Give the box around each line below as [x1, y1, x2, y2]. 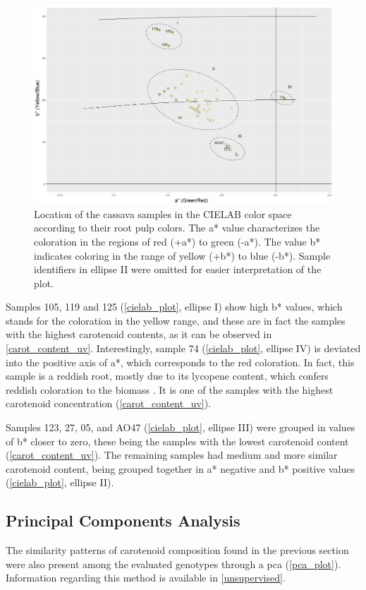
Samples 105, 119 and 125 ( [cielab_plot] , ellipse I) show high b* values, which [6, 299, 343, 314]
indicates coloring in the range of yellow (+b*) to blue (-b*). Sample [34, 248, 331, 263]
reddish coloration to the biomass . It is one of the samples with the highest [6, 382, 334, 397]
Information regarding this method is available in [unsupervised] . [6, 570, 286, 585]
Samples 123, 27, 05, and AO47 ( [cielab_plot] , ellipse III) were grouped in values [6, 420, 355, 435]
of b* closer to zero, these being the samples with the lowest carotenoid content [6, 433, 349, 448]
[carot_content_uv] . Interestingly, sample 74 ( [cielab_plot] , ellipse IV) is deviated [6, 341, 361, 356]
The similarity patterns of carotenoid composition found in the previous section [6, 543, 349, 558]
